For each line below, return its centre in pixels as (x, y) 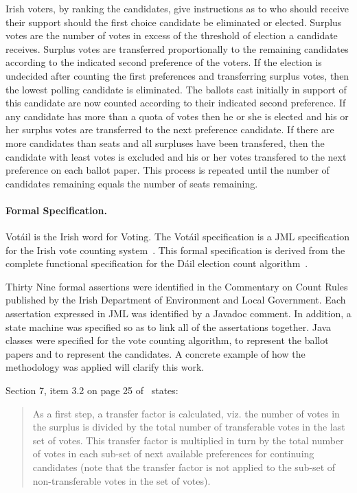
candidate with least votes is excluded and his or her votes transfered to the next (176, 156)
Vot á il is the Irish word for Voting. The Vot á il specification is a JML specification (178, 237)
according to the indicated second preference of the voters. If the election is (164, 62)
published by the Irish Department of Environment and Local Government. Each (176, 300)
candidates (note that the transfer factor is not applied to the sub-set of (184, 467)
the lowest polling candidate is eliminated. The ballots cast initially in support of (176, 89)
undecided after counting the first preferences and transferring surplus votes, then (177, 75)
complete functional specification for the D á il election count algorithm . (157, 263)
